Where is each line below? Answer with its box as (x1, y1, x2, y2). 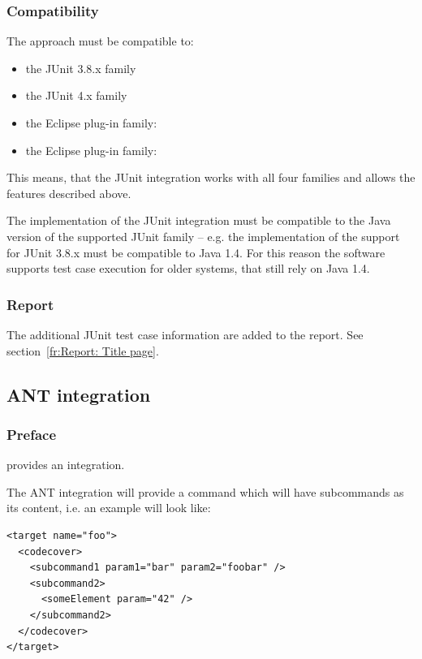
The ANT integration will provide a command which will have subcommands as (6, 483, 404, 500)
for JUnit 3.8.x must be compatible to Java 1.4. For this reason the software (6, 243, 385, 261)
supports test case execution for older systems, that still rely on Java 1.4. (6, 260, 370, 277)
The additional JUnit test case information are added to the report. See (6, 325, 364, 342)
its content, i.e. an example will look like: (6, 499, 211, 516)
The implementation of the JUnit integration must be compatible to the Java (6, 212, 391, 229)
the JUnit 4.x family (25, 87, 127, 104)
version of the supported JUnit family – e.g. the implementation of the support (6, 227, 400, 244)
